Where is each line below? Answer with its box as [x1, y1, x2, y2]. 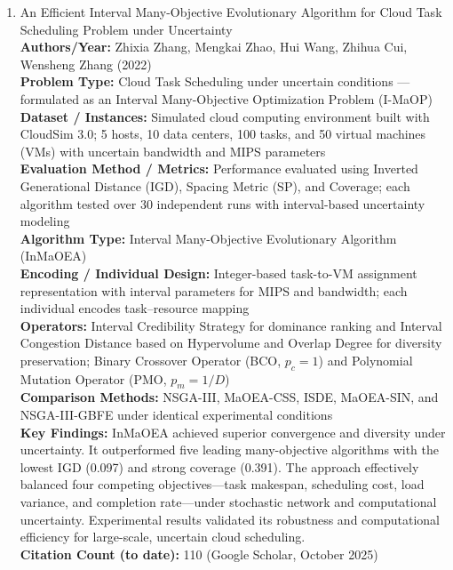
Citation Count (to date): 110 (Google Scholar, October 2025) [20, 544, 378, 563]
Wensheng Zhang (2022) [20, 54, 152, 73]
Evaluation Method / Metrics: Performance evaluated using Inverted [20, 159, 418, 178]
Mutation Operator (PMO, [20, 369, 167, 388]
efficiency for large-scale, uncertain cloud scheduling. [20, 527, 306, 546]
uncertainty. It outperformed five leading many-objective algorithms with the [20, 440, 440, 459]
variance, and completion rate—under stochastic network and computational [20, 493, 437, 511]
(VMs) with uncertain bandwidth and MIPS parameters [20, 141, 326, 160]
